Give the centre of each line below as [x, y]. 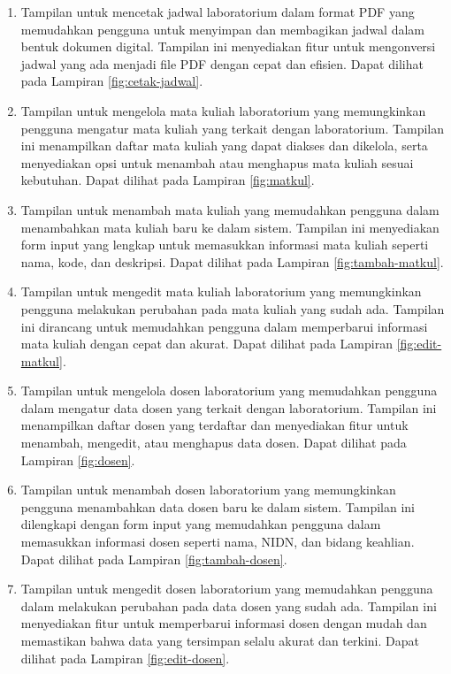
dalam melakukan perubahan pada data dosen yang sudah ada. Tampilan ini [229, 605]
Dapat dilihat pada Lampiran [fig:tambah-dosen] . [154, 559]
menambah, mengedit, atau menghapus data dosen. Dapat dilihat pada [214, 443]
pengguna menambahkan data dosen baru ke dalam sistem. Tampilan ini [218, 506]
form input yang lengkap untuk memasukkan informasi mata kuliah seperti [225, 245]
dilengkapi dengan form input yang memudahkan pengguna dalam [201, 524]
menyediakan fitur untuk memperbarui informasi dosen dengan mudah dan [224, 623]
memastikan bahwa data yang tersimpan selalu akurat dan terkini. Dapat [220, 640]
